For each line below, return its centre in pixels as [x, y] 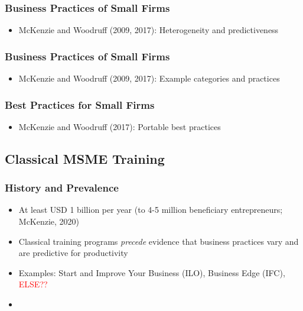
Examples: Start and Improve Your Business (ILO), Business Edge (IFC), [152, 272]
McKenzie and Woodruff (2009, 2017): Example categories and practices [149, 78]
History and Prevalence [62, 188]
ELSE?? [33, 284]
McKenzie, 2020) [49, 221]
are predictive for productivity [73, 253]
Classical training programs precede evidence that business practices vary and [159, 241]
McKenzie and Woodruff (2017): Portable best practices [120, 126]
